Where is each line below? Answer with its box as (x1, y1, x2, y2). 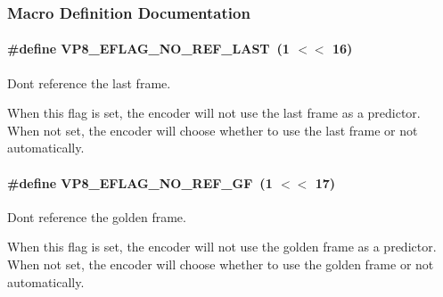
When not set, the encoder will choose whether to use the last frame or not (7, 120, 418, 139)
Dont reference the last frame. (7, 73, 171, 92)
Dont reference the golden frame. (7, 207, 186, 226)
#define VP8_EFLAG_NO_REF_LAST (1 (7, 39, 290, 58)
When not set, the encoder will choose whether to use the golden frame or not (7, 255, 434, 273)
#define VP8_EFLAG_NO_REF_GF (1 (7, 173, 273, 192)
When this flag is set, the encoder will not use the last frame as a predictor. (7, 103, 421, 122)
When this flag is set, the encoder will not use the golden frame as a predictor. (7, 237, 437, 256)
